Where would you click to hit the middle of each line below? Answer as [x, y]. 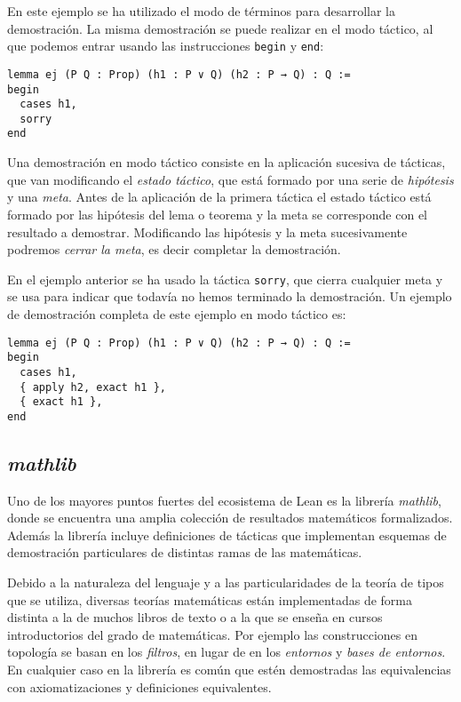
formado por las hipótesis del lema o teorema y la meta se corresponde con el [218, 214]
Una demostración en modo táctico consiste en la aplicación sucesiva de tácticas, [227, 162]
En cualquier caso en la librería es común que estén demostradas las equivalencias [229, 670]
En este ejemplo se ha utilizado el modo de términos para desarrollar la [202, 11]
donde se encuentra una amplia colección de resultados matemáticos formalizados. [230, 518]
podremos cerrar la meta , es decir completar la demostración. [174, 249]
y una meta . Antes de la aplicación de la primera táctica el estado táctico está [219, 197]
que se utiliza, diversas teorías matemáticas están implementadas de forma [210, 599]
